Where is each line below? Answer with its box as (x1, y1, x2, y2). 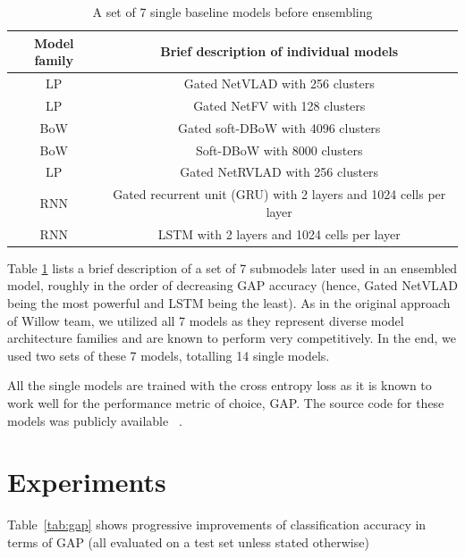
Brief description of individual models (160, 42, 399, 61)
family (34, 51, 74, 70)
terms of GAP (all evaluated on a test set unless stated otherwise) (7, 532, 369, 551)
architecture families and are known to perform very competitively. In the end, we (7, 329, 456, 347)
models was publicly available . (7, 411, 182, 429)
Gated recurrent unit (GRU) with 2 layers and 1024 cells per (113, 185, 446, 204)
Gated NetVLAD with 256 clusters (183, 74, 375, 93)
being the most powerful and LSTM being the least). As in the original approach (7, 293, 451, 312)
